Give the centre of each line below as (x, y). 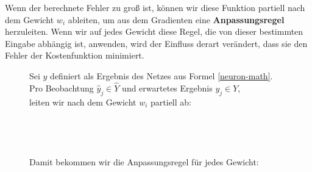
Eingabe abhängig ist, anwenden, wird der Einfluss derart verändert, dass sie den (156, 43)
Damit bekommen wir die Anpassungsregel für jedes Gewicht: (144, 161)
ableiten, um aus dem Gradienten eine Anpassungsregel (176, 19)
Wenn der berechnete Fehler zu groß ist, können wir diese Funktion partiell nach (155, 7)
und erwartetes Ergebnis (167, 88)
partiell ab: (171, 102)
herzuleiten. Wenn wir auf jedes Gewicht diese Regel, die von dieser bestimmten (154, 31)
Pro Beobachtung (62, 88)
